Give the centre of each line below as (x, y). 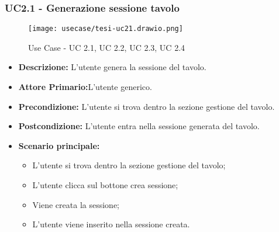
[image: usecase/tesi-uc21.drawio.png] (106, 29)
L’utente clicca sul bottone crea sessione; (105, 185)
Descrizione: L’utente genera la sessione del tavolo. (112, 67)
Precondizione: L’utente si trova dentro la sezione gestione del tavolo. (147, 106)
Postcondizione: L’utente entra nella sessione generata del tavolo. (139, 126)
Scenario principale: (59, 145)
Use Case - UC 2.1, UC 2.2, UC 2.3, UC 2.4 (107, 47)
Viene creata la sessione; (76, 204)
